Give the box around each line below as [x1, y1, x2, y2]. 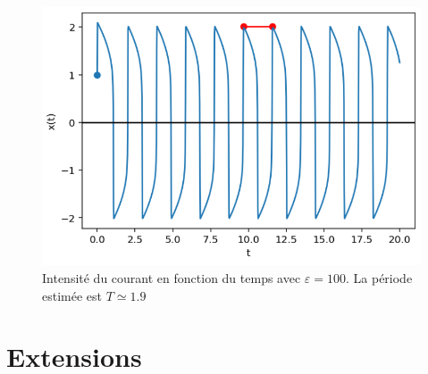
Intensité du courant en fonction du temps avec [42, 268, 301, 287]
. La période [345, 268, 413, 287]
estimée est [42, 286, 103, 304]
